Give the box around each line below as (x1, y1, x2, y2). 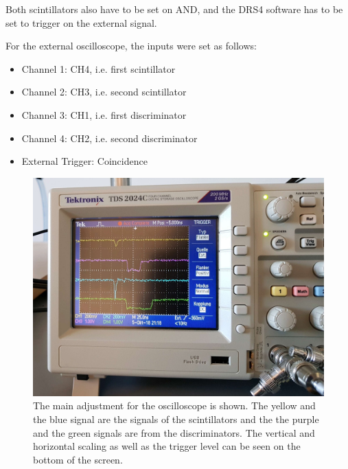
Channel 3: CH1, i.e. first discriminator (21, 107, 187, 122)
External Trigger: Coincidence (21, 154, 148, 168)
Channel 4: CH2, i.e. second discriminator (21, 130, 198, 145)
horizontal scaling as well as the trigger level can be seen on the (33, 439, 301, 453)
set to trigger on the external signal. (5, 15, 157, 30)
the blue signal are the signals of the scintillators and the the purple (33, 411, 319, 426)
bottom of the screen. (33, 452, 123, 466)
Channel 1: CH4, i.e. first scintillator (21, 61, 176, 76)
